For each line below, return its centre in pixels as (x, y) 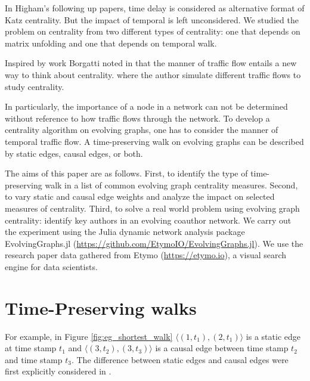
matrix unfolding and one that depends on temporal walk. (111, 43)
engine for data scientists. (51, 266)
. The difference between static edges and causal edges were (180, 359)
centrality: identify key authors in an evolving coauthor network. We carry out (148, 220)
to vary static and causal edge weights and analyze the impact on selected (140, 196)
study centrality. (35, 86)
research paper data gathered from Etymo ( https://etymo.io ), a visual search (146, 255)
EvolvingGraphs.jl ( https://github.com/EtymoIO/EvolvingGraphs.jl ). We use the (154, 243)
